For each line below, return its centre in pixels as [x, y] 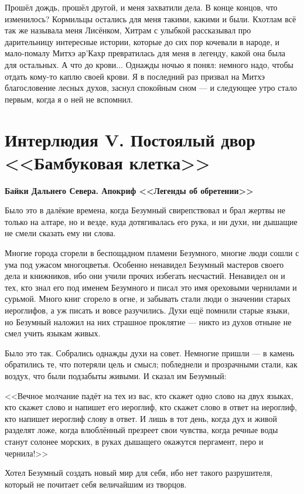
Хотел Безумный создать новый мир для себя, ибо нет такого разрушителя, [139, 473]
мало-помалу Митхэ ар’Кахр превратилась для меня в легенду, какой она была [145, 53]
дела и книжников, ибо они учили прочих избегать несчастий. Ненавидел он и [145, 276]
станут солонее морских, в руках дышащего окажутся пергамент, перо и [134, 441]
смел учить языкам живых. [53, 333]
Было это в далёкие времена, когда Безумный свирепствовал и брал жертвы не [145, 210]
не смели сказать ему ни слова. [60, 233]
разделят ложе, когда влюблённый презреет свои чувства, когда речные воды [141, 430]
